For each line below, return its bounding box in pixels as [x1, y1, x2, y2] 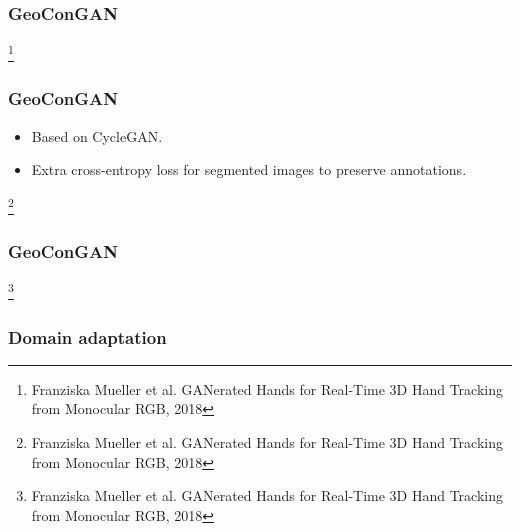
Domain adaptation [8, 324, 167, 349]
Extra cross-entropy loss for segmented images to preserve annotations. [31, 159, 467, 180]
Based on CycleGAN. [31, 125, 163, 146]
